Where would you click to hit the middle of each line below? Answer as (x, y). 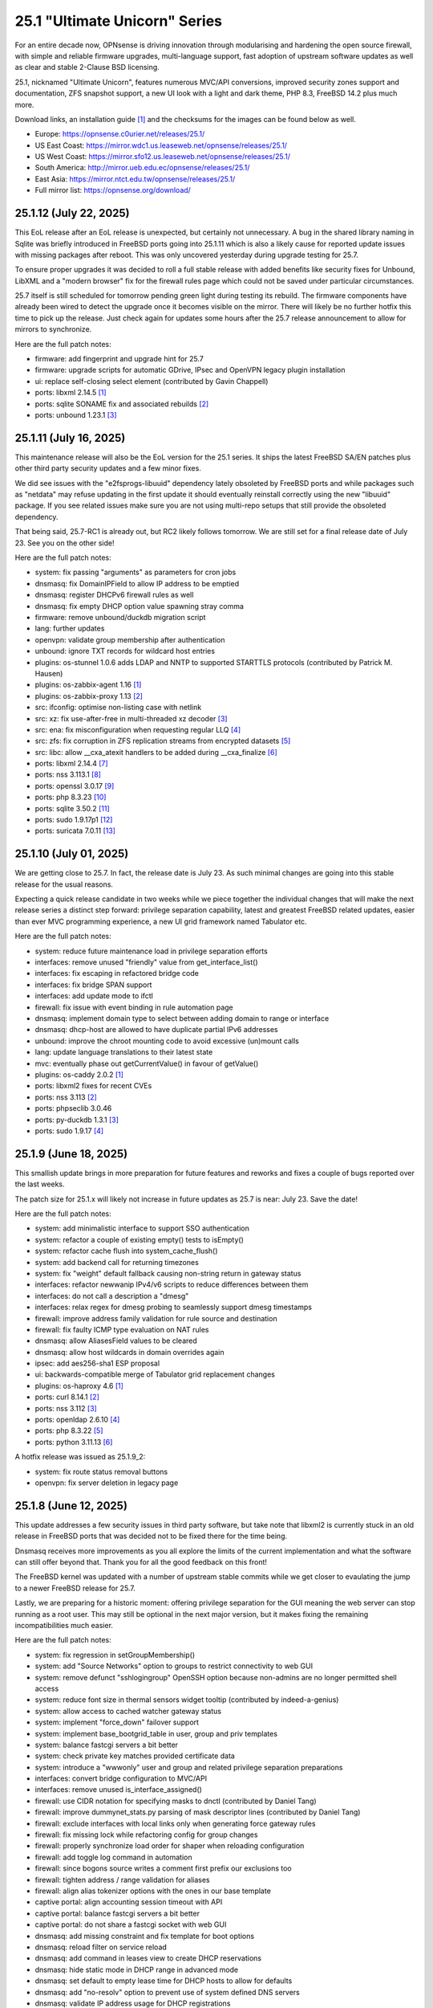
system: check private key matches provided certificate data (135, 1756)
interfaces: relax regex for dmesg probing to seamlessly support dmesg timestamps (174, 1307)
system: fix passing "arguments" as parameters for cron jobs (136, 572)
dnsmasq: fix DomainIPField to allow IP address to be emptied (137, 583)
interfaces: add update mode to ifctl (94, 996)
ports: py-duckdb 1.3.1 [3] (77, 1120)
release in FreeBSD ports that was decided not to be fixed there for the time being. (151, 1536)
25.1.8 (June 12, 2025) (71, 1506)
